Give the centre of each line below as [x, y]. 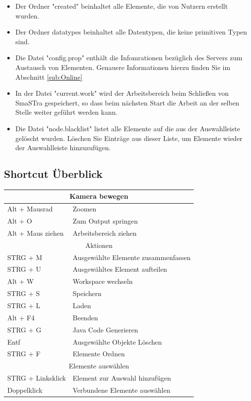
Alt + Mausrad [30, 209]
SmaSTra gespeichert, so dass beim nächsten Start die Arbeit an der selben [127, 102]
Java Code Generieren [105, 329]
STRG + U [24, 269]
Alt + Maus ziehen [35, 233]
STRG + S [24, 293]
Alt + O [20, 221]
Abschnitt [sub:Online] [49, 77]
